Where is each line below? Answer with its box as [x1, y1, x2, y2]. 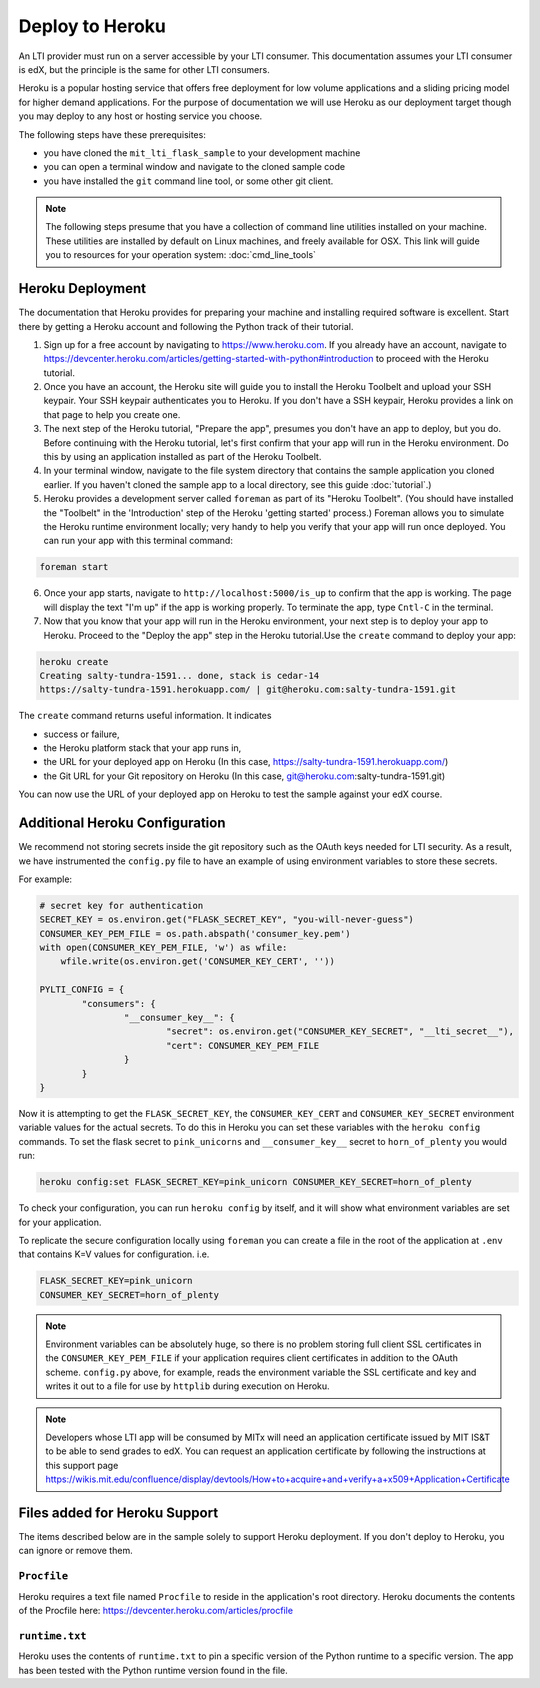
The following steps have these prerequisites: [18, 128, 207, 140]
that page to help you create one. [43, 408, 181, 420]
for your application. [18, 1216, 102, 1228]
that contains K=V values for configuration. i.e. [18, 1248, 210, 1260]
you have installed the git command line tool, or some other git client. [43, 175, 334, 187]
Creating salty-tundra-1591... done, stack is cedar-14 [39, 670, 320, 681]
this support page [45, 1459, 119, 1471]
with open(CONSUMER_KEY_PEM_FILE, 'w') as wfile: [39, 942, 288, 954]
